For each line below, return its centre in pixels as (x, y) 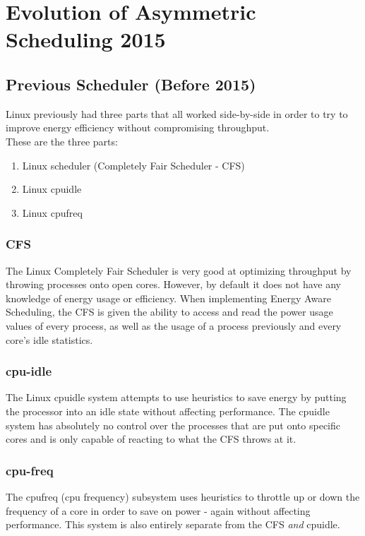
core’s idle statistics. (49, 339)
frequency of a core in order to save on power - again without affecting (158, 510)
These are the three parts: (62, 141)
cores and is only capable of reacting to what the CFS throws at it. (151, 439)
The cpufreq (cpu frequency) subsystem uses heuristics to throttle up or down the (183, 496)
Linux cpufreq (52, 212)
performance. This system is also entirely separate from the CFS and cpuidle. (173, 524)
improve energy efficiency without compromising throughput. (138, 127)
